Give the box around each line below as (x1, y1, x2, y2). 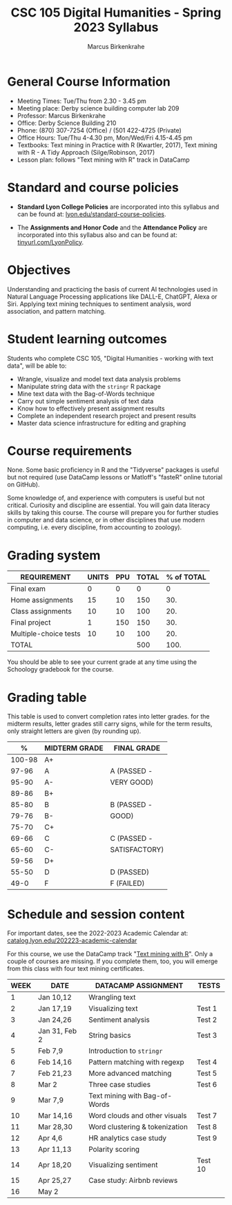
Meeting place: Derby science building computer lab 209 (17, 104, 180, 112)
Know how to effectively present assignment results (17, 404, 165, 412)
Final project (10, 618, 51, 627)
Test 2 (196, 1015, 217, 1025)
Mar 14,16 (37, 1111, 73, 1121)
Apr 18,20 (37, 1160, 72, 1170)
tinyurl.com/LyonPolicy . (17, 238, 84, 246)
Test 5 (196, 1069, 217, 1079)
